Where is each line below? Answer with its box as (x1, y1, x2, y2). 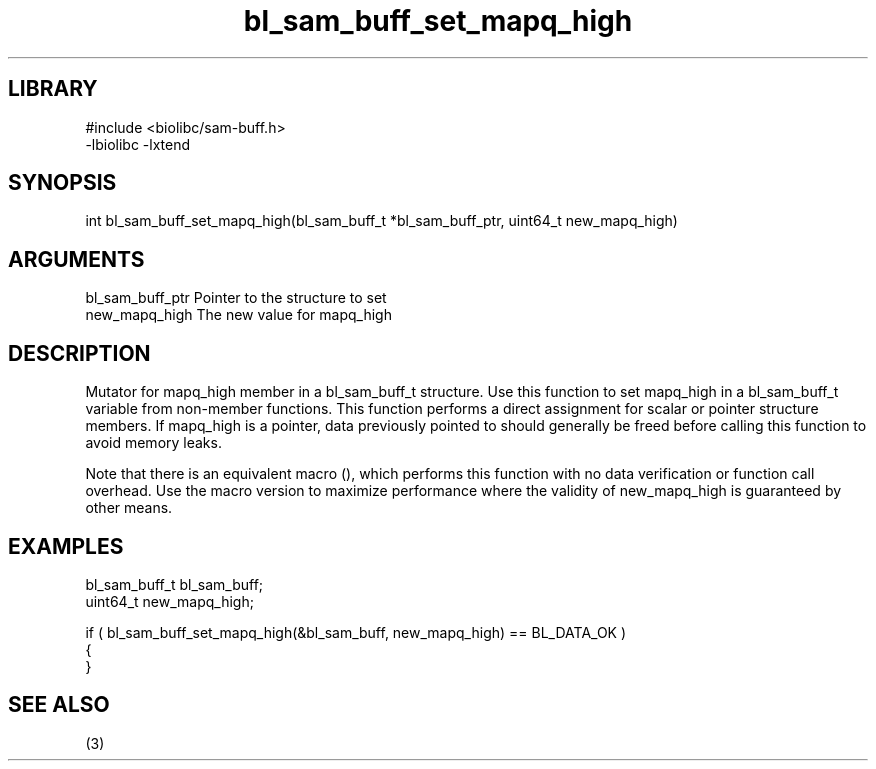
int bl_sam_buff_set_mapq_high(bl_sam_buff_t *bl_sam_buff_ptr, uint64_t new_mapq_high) (85, 212, 678, 230)
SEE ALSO (8, 692, 110, 718)
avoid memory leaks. (85, 434, 222, 452)
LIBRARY (8, 76, 98, 102)
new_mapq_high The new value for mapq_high (85, 306, 392, 324)
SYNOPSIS (8, 170, 117, 196)
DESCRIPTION (8, 340, 151, 366)
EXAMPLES (8, 533, 124, 559)
